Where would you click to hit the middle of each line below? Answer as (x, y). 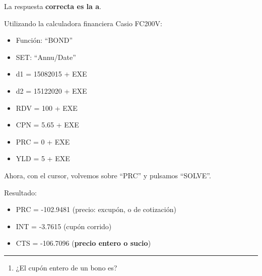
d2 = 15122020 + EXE (51, 90)
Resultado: (20, 192)
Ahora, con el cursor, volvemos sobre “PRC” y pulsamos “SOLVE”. (108, 175)
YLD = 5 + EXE (43, 158)
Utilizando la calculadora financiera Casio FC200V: (83, 23)
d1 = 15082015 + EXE (51, 74)
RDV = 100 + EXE (47, 108)
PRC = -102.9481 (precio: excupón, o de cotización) (96, 209)
